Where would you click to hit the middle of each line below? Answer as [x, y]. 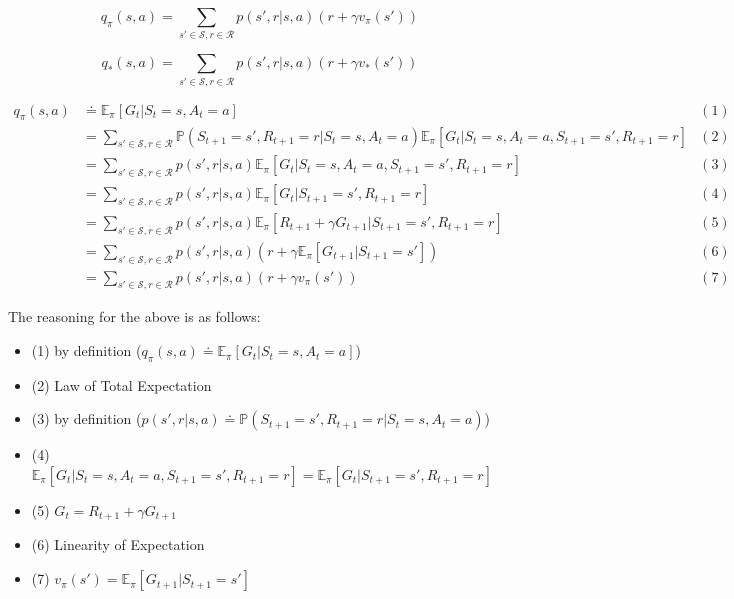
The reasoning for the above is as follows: [134, 316]
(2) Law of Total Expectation [121, 384]
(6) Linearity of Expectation [118, 544]
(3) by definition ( [86, 418]
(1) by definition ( [86, 350]
